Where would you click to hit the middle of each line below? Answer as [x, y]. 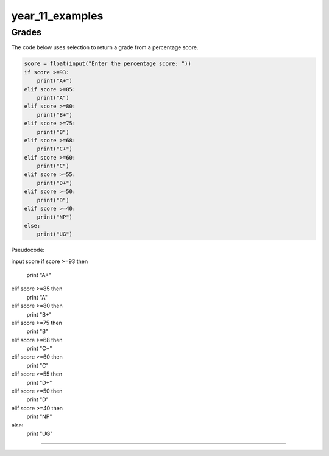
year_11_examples [57, 16]
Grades [27, 32]
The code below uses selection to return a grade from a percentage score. [105, 47]
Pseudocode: [28, 250]
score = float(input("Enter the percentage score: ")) [108, 64]
